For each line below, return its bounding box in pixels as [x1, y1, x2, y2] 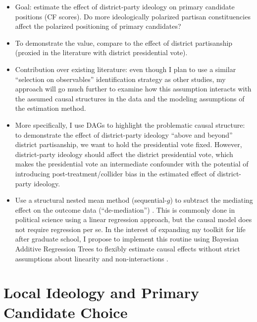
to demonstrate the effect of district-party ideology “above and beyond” [15, 129, 233, 140]
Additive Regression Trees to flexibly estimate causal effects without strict [15, 243, 241, 254]
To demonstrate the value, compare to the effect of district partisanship [15, 37, 233, 48]
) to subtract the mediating [170, 195, 253, 205]
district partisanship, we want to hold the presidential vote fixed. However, [15, 139, 242, 150]
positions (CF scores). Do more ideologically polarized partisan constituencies [15, 11, 251, 21]
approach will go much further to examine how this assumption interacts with [15, 83, 252, 94]
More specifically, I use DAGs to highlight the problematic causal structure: [15, 119, 245, 130]
